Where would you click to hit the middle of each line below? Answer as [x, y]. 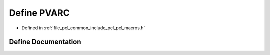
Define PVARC [39, 13]
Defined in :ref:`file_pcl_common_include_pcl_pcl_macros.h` [83, 28]
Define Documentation [45, 42]
